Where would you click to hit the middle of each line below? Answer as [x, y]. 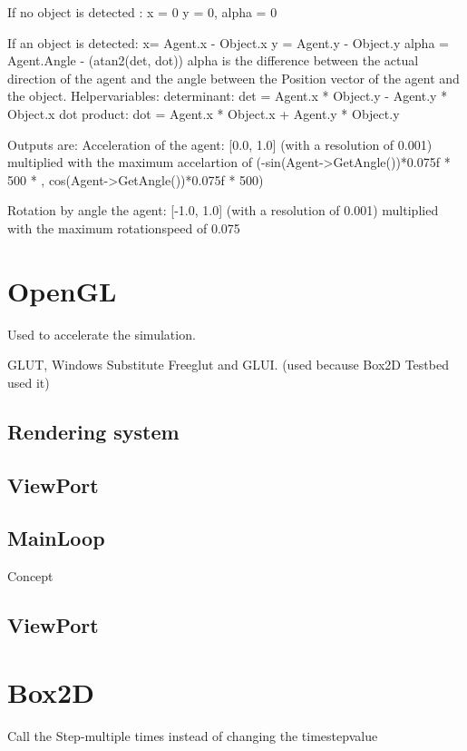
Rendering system [93, 431]
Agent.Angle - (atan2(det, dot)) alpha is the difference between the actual [213, 60]
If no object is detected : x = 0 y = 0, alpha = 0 [142, 12]
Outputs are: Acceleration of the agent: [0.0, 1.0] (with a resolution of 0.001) [220, 144]
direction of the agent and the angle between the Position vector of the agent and [233, 78]
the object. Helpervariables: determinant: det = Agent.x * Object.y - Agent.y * [228, 96]
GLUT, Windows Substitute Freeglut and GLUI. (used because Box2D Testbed [228, 365]
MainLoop [56, 538]
